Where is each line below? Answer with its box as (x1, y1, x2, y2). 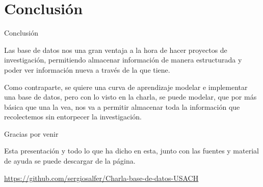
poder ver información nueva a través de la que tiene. (4, 64, 170, 75)
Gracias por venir (4, 128, 59, 139)
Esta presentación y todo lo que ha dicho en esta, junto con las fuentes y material (4, 145, 259, 156)
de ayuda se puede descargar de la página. (4, 155, 136, 166)
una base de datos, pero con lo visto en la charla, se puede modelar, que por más (4, 91, 257, 102)
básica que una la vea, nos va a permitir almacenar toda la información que (4, 101, 240, 112)
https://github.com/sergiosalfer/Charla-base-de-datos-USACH (4, 172, 199, 183)
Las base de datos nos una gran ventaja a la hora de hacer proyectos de (4, 44, 227, 55)
